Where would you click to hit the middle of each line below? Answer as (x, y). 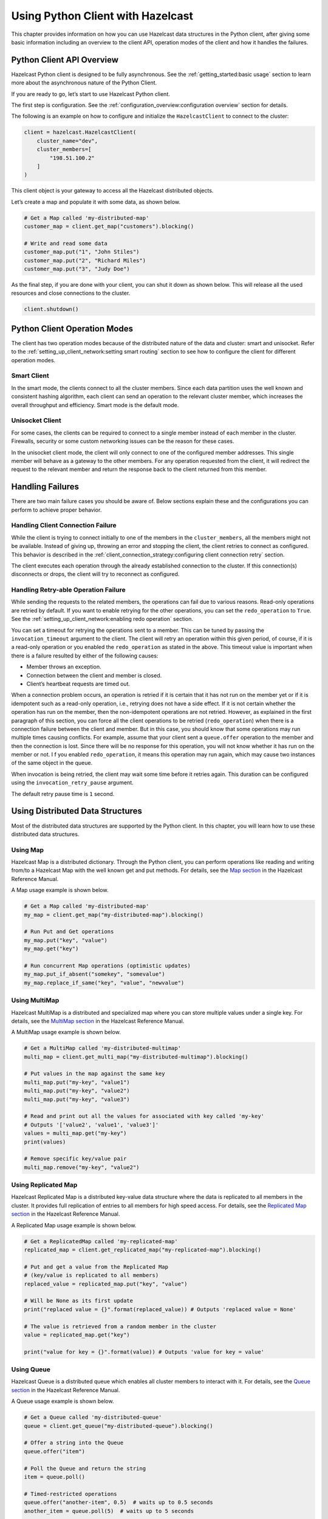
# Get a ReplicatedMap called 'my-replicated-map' (101, 1241)
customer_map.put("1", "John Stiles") (82, 252)
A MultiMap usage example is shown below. (66, 1032)
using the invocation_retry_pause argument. (72, 783)
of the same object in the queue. (52, 763)
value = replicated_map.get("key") (77, 1335)
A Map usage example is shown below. (60, 890)
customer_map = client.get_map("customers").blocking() (109, 227)
